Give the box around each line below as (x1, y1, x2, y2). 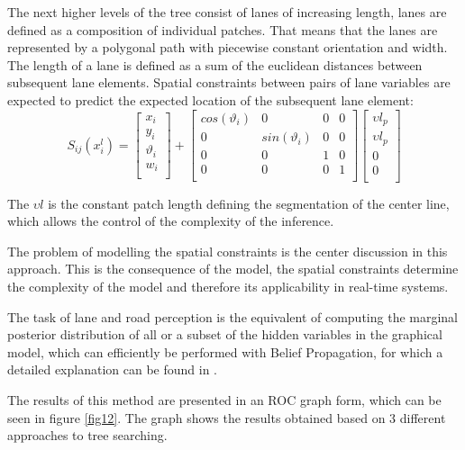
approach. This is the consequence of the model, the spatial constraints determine (7, 259, 459, 278)
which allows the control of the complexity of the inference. (7, 211, 334, 230)
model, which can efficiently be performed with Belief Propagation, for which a (7, 342, 443, 361)
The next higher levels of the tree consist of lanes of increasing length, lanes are (7, 3, 447, 21)
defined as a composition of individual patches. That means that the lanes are (7, 20, 438, 39)
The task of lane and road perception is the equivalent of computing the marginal (7, 307, 459, 326)
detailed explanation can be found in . (7, 360, 218, 379)
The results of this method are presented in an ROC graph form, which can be (7, 390, 442, 409)
